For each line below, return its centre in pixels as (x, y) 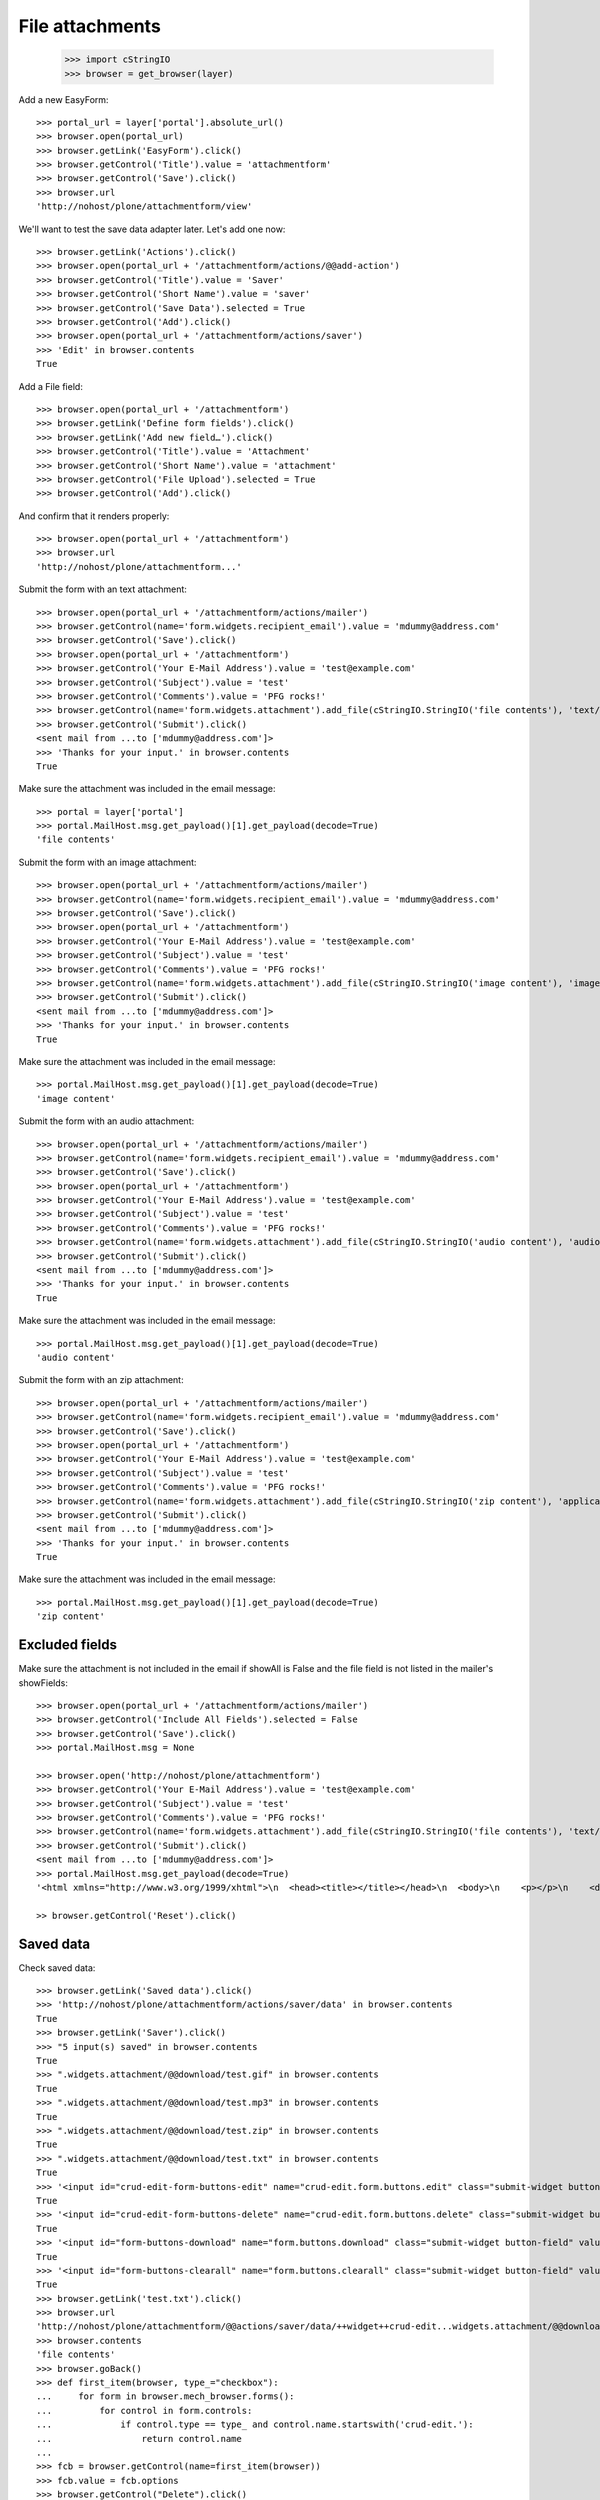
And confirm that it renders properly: (94, 516)
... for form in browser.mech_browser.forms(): (165, 2396)
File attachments (90, 26)
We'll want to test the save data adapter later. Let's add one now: (152, 229)
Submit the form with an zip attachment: (101, 1380)
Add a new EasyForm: (63, 99)
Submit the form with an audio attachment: (106, 1121)
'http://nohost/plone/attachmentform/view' (144, 206)
